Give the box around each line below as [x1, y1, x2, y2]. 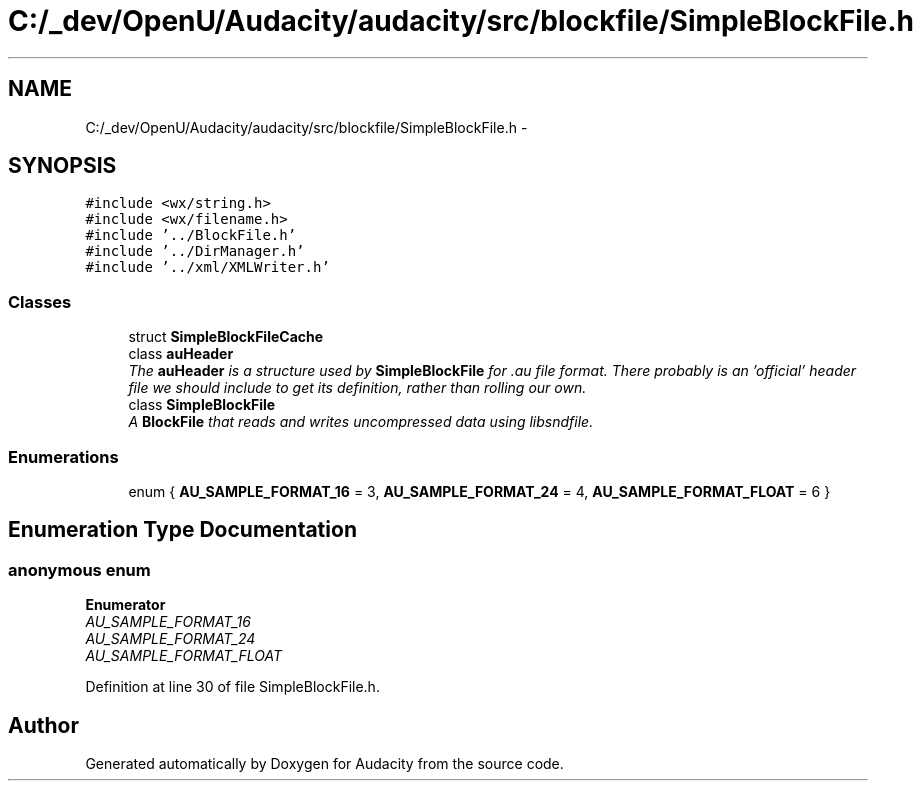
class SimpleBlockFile [128, 396, 276, 414]
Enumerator [85, 596, 166, 614]
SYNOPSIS [8, 153, 117, 179]
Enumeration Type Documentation [8, 517, 357, 543]
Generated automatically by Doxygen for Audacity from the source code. [85, 755, 564, 772]
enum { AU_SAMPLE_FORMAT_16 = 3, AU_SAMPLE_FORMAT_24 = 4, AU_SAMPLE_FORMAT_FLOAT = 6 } [128, 482, 831, 500]
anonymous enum [8, 559, 151, 580]
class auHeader [128, 345, 234, 363]
